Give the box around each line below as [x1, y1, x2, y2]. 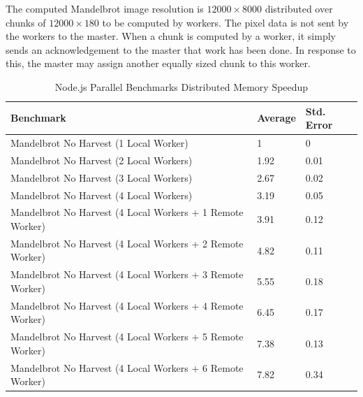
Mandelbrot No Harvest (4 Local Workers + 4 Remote [10, 298, 244, 312]
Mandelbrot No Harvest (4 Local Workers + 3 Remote [10, 267, 244, 282]
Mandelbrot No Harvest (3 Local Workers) [10, 170, 193, 185]
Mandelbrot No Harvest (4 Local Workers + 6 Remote [10, 360, 244, 375]
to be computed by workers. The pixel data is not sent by [102, 15, 349, 29]
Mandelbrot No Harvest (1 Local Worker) [10, 136, 188, 150]
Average [257, 110, 296, 125]
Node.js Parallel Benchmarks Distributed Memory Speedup [54, 79, 309, 94]
